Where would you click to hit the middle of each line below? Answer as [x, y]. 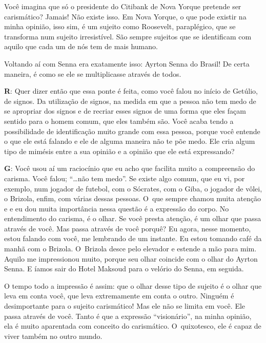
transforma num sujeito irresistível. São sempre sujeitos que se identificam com [128, 36]
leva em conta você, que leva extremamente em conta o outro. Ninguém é [119, 296]
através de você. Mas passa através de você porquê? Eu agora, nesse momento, [128, 228]
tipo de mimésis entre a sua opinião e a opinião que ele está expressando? [119, 151]
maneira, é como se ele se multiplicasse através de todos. [93, 73]
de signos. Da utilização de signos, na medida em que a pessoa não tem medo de [130, 101]
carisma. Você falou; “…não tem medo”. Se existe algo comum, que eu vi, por [125, 178]
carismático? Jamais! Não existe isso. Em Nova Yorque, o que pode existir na [125, 16]
